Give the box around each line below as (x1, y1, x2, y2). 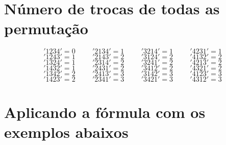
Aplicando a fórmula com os (4, 101, 206, 122)
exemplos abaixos (4, 121, 129, 142)
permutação (4, 18, 88, 39)
